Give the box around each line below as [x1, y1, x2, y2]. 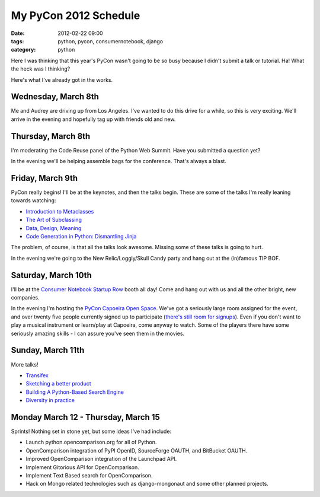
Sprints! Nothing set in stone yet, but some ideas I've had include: [11, 428, 172, 435]
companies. [11, 294, 40, 301]
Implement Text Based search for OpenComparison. [25, 471, 153, 479]
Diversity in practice [25, 397, 75, 404]
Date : [11, 30, 25, 37]
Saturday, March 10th [11, 270, 92, 280]
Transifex [25, 371, 49, 379]
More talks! [11, 361, 39, 368]
